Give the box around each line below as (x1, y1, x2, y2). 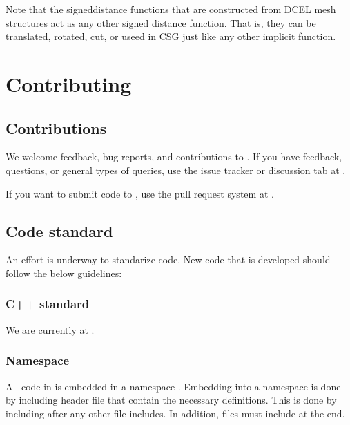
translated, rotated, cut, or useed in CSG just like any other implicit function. (6, 29, 336, 44)
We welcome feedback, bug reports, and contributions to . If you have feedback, (6, 149, 342, 164)
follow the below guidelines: (6, 265, 122, 280)
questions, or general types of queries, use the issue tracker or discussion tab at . (6, 162, 346, 177)
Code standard (6, 220, 113, 241)
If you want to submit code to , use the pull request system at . (6, 186, 274, 200)
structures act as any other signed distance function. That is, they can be (6, 15, 316, 30)
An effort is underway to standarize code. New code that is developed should (6, 252, 331, 267)
